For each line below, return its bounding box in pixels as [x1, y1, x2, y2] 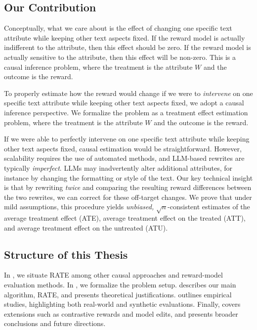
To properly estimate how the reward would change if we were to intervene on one [4, 88, 253, 98]
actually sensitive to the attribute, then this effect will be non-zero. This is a [4, 51, 236, 62]
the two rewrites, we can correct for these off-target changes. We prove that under [4, 191, 252, 202]
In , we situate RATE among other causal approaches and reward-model [4, 270, 223, 280]
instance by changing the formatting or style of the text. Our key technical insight [4, 172, 253, 183]
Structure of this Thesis [4, 246, 128, 262]
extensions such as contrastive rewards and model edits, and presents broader [4, 308, 238, 319]
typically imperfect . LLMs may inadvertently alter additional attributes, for [4, 162, 233, 173]
